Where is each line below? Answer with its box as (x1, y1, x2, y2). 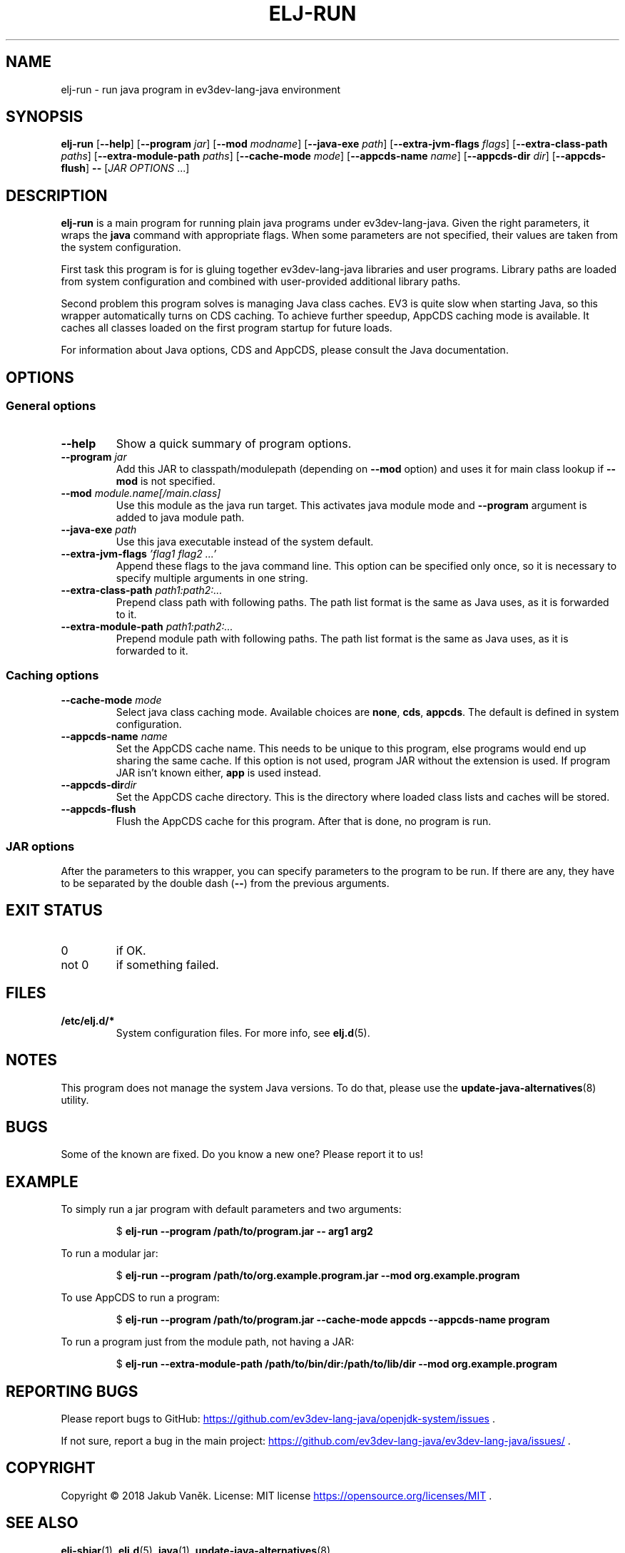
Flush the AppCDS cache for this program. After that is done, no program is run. (116, 815, 492, 828)
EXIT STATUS (6, 901, 103, 920)
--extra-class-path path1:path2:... (61, 583, 223, 596)
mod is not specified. (116, 474, 215, 487)
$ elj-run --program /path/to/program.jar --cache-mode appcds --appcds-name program (116, 1313, 550, 1326)
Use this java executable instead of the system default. (116, 535, 374, 548)
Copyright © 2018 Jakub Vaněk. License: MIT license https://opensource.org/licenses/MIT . (61, 1489, 492, 1502)
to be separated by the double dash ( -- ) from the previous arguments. (61, 877, 390, 889)
